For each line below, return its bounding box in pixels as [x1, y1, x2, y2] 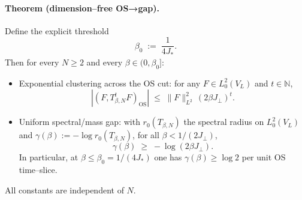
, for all [132, 129, 159, 141]
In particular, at [19, 151, 78, 163]
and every [86, 55, 123, 68]
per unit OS [241, 151, 286, 163]
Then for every [5, 55, 59, 68]
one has [154, 151, 182, 163]
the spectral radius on [183, 115, 264, 128]
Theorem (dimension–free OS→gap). [5, 1, 159, 14]
